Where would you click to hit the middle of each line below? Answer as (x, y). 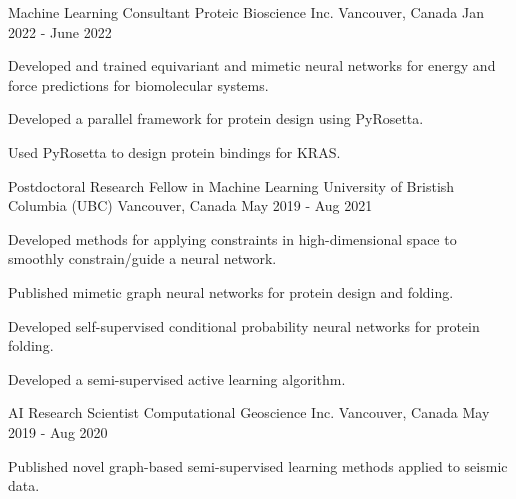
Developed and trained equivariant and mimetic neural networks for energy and (252, 65)
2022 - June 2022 (60, 31)
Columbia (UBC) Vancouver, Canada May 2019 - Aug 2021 (190, 205)
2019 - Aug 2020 (58, 431)
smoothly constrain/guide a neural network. (142, 258)
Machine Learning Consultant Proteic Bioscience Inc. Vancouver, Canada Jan (246, 12)
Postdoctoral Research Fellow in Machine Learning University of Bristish (231, 185)
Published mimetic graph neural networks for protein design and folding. (231, 291)
